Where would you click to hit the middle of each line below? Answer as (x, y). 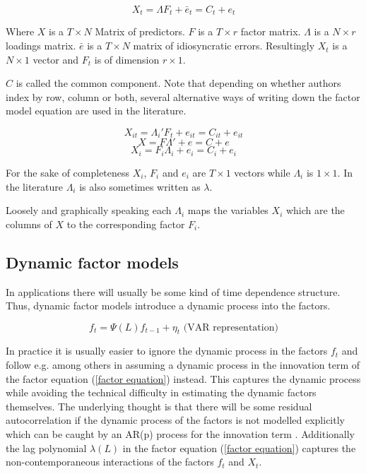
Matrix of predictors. (140, 31)
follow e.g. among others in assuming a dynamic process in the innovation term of (183, 365)
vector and (56, 59)
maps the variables (228, 210)
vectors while (262, 172)
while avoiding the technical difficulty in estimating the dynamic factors (161, 392)
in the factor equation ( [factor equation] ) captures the (239, 448)
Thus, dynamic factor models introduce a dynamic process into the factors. (168, 306)
